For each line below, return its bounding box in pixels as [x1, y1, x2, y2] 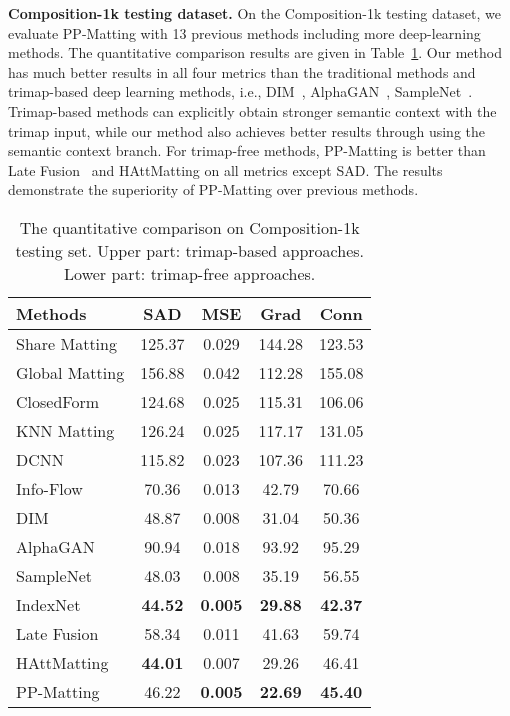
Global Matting [16, 360, 125, 384]
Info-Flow [16, 476, 83, 500]
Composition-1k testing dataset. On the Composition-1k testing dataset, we [8, 3, 501, 23]
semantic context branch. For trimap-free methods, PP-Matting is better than [8, 140, 486, 161]
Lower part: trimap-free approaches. [64, 261, 316, 285]
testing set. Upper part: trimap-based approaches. [15, 238, 364, 262]
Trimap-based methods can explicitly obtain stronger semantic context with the [8, 100, 497, 121]
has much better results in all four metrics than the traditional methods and [8, 61, 476, 82]
